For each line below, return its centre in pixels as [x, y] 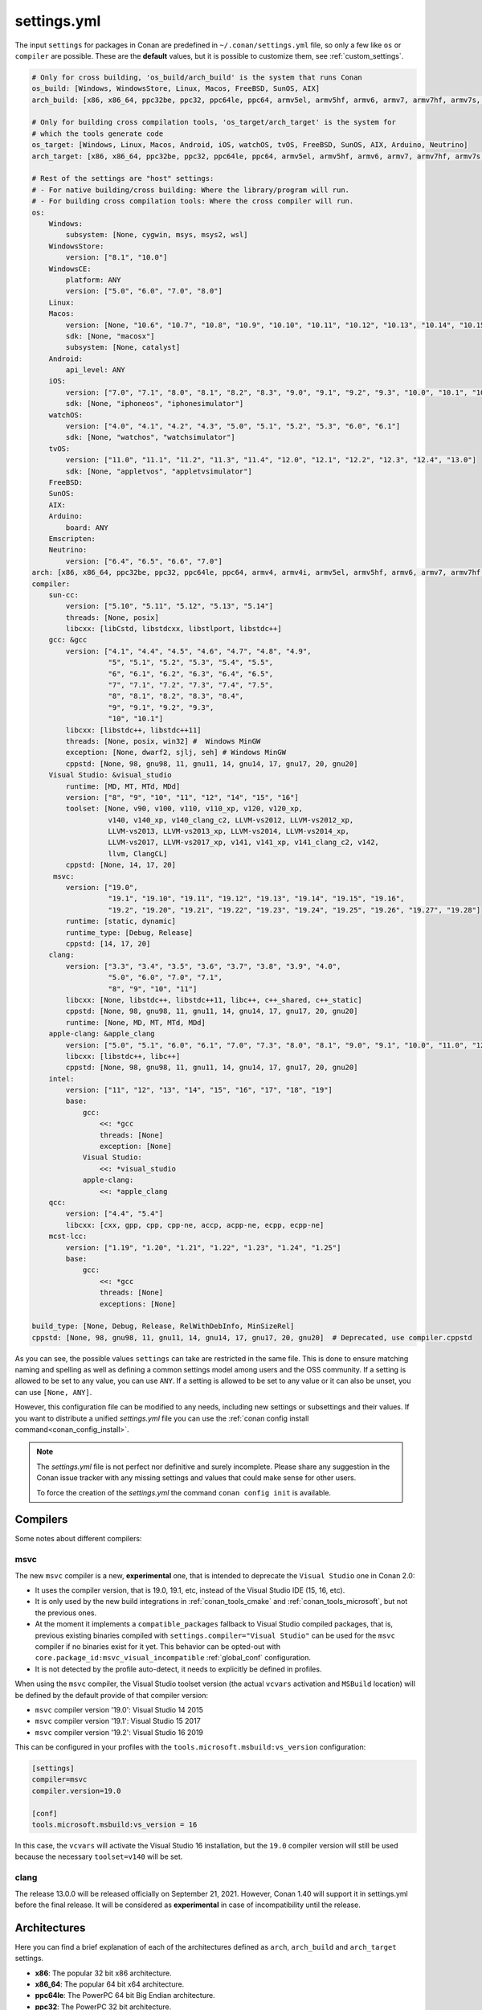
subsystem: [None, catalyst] [123, 347]
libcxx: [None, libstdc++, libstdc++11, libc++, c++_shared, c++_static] [214, 1000]
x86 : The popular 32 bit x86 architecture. [103, 1973]
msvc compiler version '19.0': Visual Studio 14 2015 [119, 1709]
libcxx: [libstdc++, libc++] [123, 1056]
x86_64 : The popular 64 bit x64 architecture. [110, 1984]
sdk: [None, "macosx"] [110, 336]
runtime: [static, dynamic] [121, 921]
